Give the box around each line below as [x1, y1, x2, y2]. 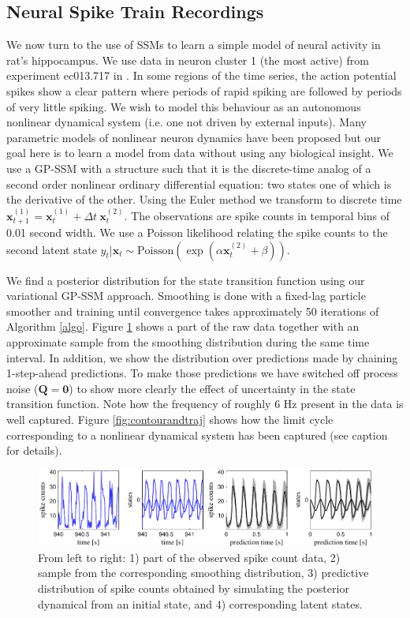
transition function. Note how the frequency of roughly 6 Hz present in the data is [6, 395, 404, 412]
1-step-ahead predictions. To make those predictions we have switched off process [6, 365, 398, 381]
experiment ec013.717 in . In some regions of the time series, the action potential [6, 67, 397, 84]
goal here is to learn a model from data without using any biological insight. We [6, 144, 393, 161]
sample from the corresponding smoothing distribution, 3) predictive [38, 564, 369, 581]
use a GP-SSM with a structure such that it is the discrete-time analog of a [6, 159, 371, 176]
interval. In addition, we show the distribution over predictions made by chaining [6, 349, 398, 365]
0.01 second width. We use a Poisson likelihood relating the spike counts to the [6, 223, 388, 240]
